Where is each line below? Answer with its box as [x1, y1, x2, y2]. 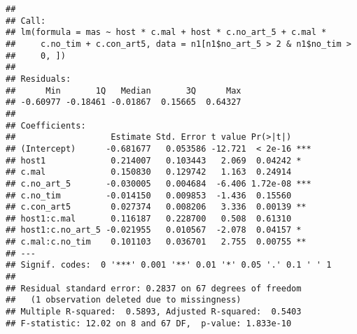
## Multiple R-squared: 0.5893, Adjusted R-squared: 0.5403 [6, 307, 302, 317]
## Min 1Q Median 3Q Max [6, 85, 241, 96]
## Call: [6, 15, 46, 26]
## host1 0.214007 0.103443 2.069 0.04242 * [6, 155, 302, 166]
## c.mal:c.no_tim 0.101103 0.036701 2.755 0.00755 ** [6, 237, 307, 247]
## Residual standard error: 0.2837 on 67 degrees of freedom [6, 283, 302, 293]
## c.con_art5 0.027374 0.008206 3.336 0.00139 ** [6, 202, 307, 212]
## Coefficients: [6, 120, 86, 131]
